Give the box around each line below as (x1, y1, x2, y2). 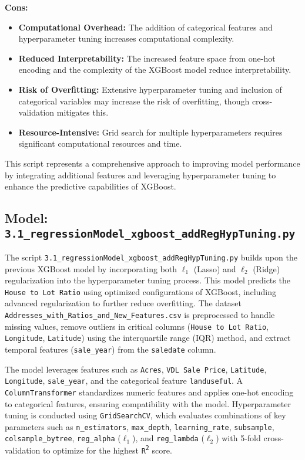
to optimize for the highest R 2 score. (42, 444, 172, 456)
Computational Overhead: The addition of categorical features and (18, 21, 273, 33)
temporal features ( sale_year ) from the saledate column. (5, 343, 216, 355)
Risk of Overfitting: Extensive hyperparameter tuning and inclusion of (18, 83, 282, 95)
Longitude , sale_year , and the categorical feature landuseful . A (5, 374, 243, 387)
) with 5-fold (216, 432, 261, 444)
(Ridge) (253, 262, 280, 275)
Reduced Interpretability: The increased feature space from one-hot (18, 52, 276, 64)
